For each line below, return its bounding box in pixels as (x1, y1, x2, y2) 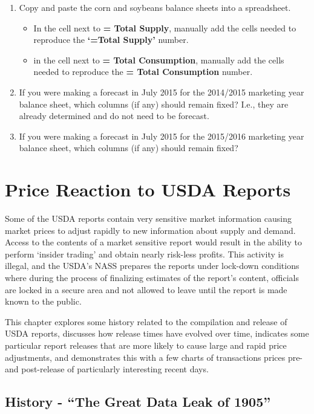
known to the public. (5, 295, 82, 308)
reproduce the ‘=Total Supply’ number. (33, 33, 189, 46)
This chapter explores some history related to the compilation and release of (5, 315, 287, 328)
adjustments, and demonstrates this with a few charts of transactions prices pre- (5, 351, 303, 363)
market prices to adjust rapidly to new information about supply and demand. (5, 224, 296, 236)
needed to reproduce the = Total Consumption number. (33, 65, 253, 78)
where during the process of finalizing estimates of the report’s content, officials (5, 271, 299, 284)
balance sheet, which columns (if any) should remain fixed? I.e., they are (19, 97, 289, 110)
